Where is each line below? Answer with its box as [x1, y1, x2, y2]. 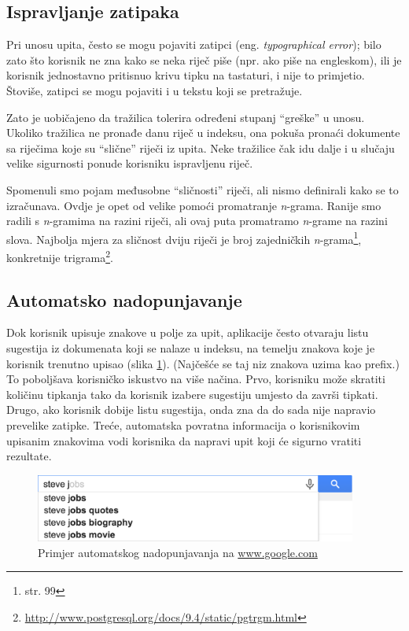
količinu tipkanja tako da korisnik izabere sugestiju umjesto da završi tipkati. [6, 386, 378, 402]
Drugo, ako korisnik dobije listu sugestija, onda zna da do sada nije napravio [6, 401, 376, 418]
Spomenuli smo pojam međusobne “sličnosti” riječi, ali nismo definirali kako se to [6, 181, 399, 197]
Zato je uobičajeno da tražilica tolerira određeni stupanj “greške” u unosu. [6, 109, 365, 125]
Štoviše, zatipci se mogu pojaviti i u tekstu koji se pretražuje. [6, 82, 303, 98]
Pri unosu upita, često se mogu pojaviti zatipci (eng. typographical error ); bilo [6, 36, 381, 53]
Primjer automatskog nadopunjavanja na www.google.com [38, 544, 318, 560]
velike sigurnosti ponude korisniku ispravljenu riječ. [6, 155, 253, 172]
